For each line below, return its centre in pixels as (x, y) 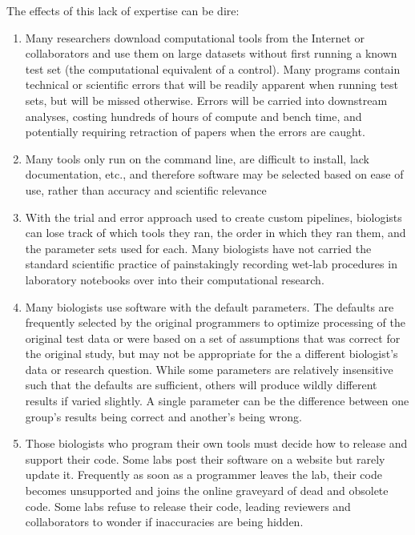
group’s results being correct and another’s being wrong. (163, 416)
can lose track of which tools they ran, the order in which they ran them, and (216, 233)
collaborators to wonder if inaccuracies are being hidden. (164, 522)
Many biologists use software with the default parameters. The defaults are (210, 306)
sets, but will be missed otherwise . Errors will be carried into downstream (206, 100)
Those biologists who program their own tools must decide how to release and (216, 443)
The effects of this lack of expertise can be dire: (123, 10)
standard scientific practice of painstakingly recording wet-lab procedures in (211, 264)
